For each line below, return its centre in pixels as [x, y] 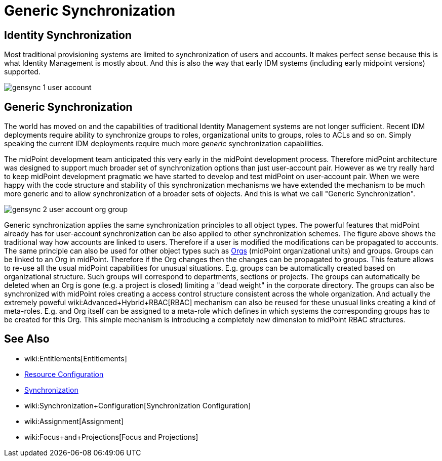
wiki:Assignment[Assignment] [74, 421]
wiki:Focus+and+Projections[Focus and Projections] [111, 437]
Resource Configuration [64, 374]
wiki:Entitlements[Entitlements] [76, 358]
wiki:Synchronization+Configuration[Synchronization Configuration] [138, 405]
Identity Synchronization [68, 35]
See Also [27, 339]
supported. [22, 72]
